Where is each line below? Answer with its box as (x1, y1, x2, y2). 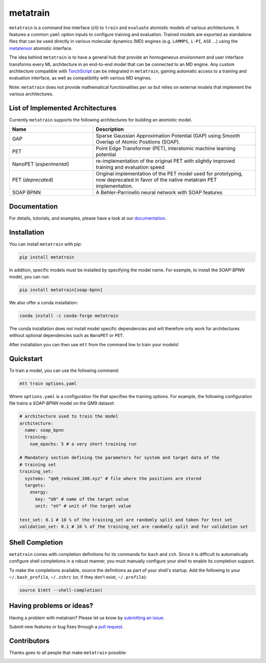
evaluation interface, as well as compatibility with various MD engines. (9, 75, 152, 81)
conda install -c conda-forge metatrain (19, 313, 118, 319)
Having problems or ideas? (9, 602, 94, 610)
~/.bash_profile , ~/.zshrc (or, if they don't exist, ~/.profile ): (9, 574, 147, 580)
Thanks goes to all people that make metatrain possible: (9, 649, 127, 656)
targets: (25, 482, 46, 488)
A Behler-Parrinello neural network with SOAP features (96, 189, 223, 196)
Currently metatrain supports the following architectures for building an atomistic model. (9, 116, 193, 123)
